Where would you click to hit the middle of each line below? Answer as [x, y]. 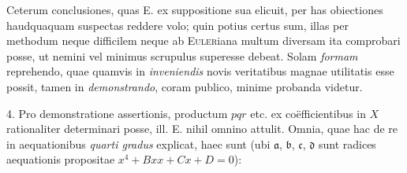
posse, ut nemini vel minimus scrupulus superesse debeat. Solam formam [182, 55]
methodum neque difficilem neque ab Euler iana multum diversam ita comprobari [203, 40]
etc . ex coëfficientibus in [308, 113]
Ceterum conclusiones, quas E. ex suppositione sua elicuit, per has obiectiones [195, 9]
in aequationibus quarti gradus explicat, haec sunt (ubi [138, 144]
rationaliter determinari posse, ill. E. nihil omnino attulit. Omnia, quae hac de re [202, 129]
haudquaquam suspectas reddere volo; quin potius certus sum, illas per [177, 25]
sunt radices [347, 144]
